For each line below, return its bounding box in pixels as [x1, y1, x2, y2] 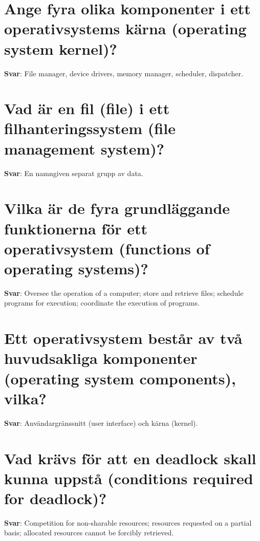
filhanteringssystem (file [4, 118, 176, 139]
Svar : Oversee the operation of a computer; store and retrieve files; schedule [4, 287, 244, 298]
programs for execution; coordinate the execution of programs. [4, 297, 200, 308]
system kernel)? [4, 38, 117, 59]
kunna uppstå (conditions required [4, 467, 253, 488]
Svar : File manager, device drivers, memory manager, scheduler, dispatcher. [4, 68, 243, 78]
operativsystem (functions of [4, 237, 210, 258]
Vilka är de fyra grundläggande [4, 198, 230, 219]
